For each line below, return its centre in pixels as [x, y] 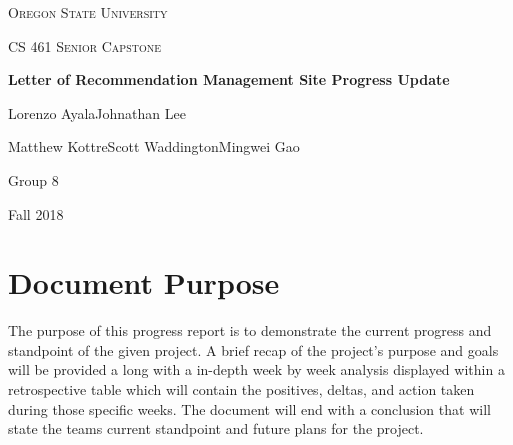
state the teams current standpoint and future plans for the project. [216, 428]
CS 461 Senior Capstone [85, 45]
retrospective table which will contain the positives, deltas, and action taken [241, 389]
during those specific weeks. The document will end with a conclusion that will [249, 408]
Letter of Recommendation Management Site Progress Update [229, 79]
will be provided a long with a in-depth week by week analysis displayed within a [256, 369]
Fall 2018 [36, 213]
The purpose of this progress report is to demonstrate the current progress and [250, 330]
